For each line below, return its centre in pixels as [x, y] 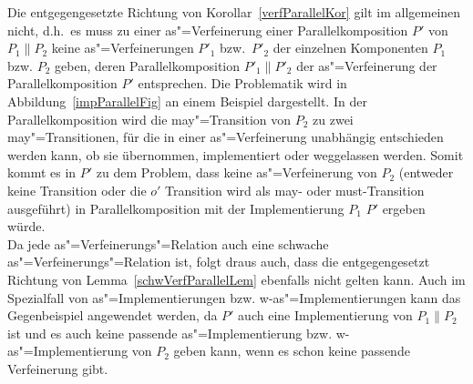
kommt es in [42, 172]
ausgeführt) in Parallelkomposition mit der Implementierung [176, 208]
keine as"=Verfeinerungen [123, 48]
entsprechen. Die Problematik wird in [242, 83]
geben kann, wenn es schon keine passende [292, 351]
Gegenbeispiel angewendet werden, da [113, 315]
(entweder [426, 172]
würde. [26, 226]
